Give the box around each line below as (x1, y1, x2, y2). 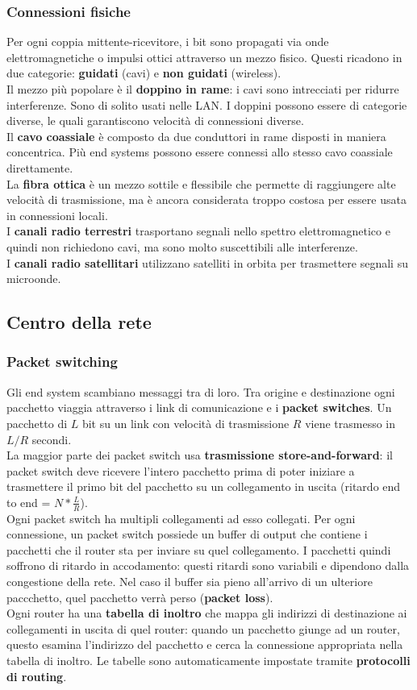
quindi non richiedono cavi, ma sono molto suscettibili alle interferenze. (6, 238, 358, 255)
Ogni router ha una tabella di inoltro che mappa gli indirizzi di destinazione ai (6, 605, 407, 621)
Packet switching (6, 351, 118, 372)
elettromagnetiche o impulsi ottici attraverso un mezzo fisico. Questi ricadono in (6, 48, 402, 65)
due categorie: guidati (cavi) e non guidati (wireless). (6, 64, 281, 81)
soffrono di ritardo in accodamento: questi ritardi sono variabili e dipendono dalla (6, 557, 410, 574)
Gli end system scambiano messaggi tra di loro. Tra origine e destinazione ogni (6, 383, 395, 400)
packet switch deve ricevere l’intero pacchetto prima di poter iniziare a (6, 462, 355, 479)
